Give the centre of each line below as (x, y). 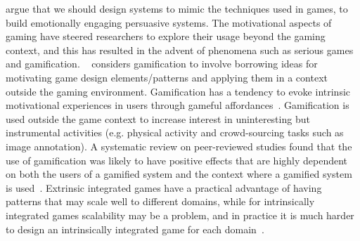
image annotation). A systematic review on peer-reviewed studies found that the (179, 146)
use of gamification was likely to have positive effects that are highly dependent (177, 160)
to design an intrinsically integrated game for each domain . (135, 229)
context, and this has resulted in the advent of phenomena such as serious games (180, 50)
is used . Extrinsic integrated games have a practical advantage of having (164, 187)
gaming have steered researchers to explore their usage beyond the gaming (166, 36)
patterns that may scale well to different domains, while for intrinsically (160, 201)
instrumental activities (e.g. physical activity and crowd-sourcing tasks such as (175, 132)
